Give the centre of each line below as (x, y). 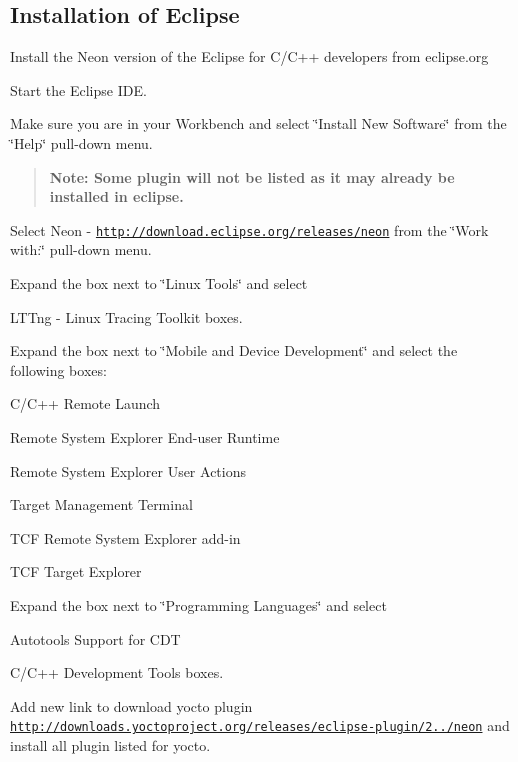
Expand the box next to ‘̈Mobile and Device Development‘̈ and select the (234, 350)
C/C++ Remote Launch (85, 403)
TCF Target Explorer (76, 571)
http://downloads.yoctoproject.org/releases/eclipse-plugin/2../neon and (260, 725)
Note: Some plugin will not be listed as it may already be (252, 176)
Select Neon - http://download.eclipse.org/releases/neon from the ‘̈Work (249, 229)
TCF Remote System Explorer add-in (125, 537)
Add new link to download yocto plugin (131, 705)
